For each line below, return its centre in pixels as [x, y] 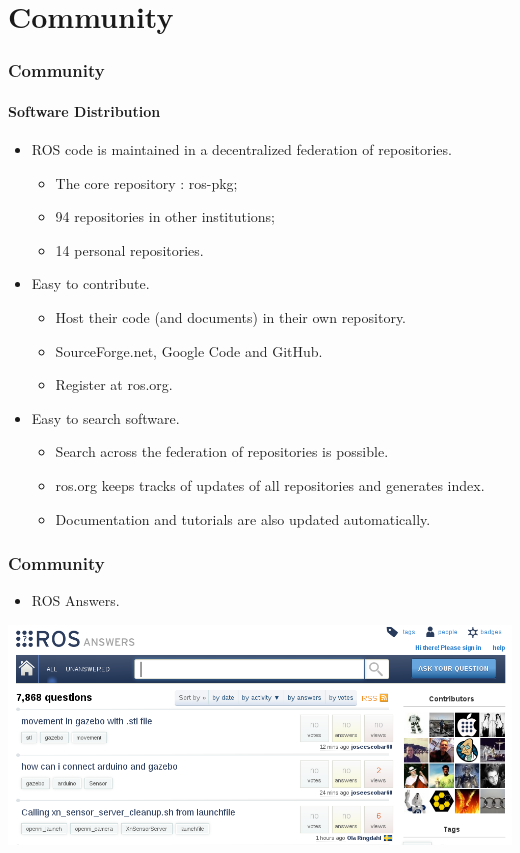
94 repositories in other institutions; [165, 216]
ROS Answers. [75, 600]
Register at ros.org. [114, 384]
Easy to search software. [105, 417]
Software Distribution [84, 110]
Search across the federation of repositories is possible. [222, 451]
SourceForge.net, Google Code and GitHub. [189, 350]
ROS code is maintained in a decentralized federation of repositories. [241, 149]
